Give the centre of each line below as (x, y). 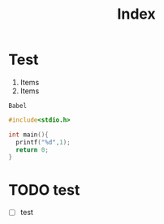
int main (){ (28, 135)
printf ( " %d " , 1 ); (43, 142)
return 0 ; (32, 150)
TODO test (44, 190)
